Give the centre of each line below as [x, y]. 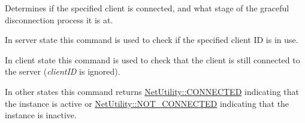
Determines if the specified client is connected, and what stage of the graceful [147, 8]
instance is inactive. [41, 115]
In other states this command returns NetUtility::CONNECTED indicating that [152, 91]
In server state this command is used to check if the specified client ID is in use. [152, 40]
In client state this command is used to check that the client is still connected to [152, 59]
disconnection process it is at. [59, 19]
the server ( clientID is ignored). [63, 71]
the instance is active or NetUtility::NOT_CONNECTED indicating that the [147, 103]
